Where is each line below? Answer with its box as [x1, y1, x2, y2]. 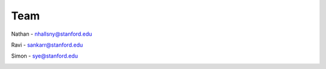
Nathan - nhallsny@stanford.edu [11, 30, 92, 38]
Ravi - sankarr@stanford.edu [11, 41, 83, 48]
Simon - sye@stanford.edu [11, 52, 78, 60]
